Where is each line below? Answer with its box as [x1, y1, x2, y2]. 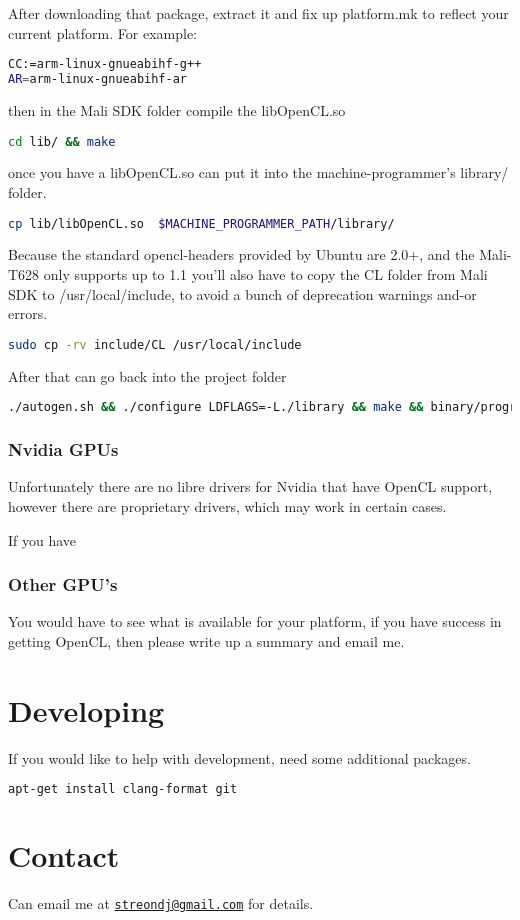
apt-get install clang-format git [8, 782, 238, 797]
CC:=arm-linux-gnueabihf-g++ [8, 57, 202, 72]
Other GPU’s [8, 572, 118, 597]
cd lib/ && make [8, 134, 116, 149]
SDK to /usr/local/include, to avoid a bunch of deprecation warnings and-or [8, 283, 477, 304]
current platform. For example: [8, 22, 197, 43]
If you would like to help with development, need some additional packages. [8, 747, 471, 768]
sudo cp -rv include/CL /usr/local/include [8, 337, 302, 352]
